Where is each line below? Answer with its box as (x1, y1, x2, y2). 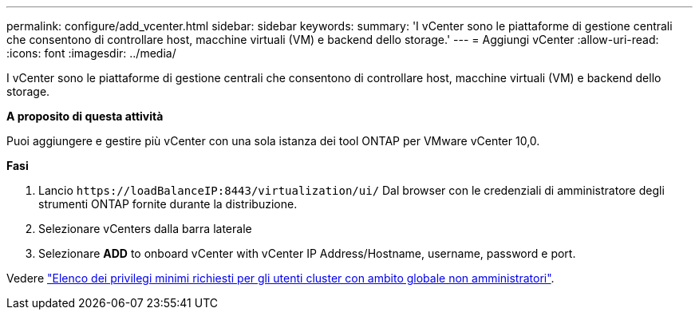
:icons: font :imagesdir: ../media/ (6, 46, 176, 60)
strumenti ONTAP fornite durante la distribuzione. (38, 197, 298, 211)
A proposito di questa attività (6, 109, 164, 123)
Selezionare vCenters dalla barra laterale (38, 222, 252, 235)
